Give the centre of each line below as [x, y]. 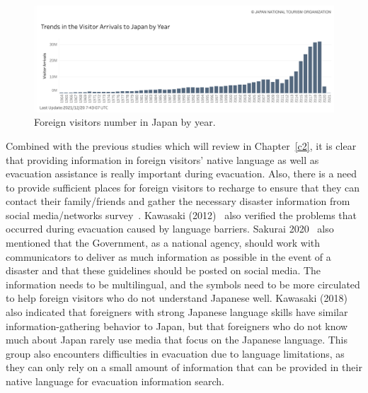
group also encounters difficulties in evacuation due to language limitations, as [175, 353]
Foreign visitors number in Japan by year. [125, 122]
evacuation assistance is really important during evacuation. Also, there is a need [182, 174]
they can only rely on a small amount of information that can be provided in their [184, 367]
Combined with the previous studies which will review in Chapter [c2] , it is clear [181, 145]
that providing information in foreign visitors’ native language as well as [162, 159]
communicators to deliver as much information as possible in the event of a [168, 256]
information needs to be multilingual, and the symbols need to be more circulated [183, 284]
